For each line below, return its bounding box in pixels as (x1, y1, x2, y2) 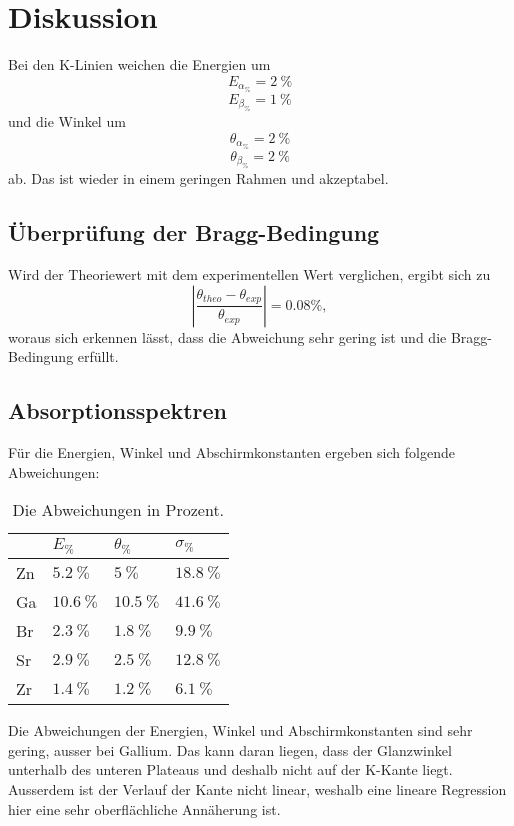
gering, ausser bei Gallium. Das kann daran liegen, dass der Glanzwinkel (8, 739, 452, 760)
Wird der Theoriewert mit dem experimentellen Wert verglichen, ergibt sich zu (8, 264, 491, 285)
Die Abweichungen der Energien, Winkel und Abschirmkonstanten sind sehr (8, 720, 473, 741)
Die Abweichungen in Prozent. (12, 498, 225, 522)
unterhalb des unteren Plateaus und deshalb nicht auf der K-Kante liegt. (8, 759, 453, 780)
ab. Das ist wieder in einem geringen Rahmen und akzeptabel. (8, 168, 389, 189)
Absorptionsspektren (8, 395, 228, 426)
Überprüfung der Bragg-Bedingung (8, 217, 380, 248)
